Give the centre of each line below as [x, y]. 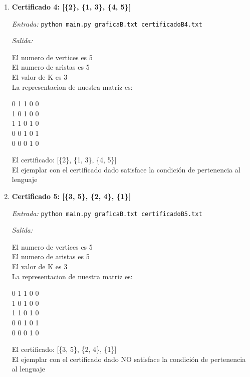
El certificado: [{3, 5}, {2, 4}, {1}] [64, 349]
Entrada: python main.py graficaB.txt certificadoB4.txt [107, 23]
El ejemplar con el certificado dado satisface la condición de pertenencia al [126, 169]
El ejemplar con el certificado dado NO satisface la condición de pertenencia [129, 359]
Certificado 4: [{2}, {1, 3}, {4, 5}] [71, 7]
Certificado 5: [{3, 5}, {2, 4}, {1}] [71, 196]
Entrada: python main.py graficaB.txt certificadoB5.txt [107, 213]
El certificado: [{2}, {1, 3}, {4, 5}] [64, 160]
